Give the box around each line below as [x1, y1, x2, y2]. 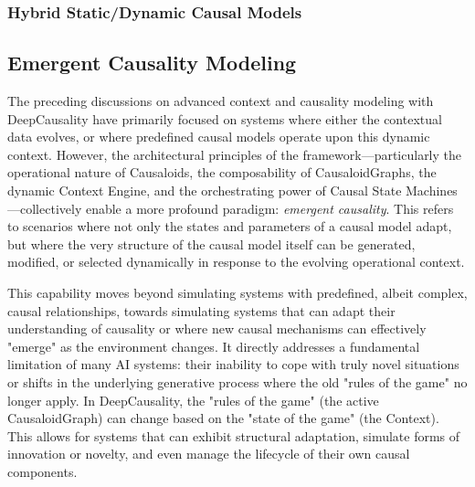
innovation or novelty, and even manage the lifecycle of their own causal [7, 444, 410, 463]
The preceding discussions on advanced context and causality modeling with [7, 91, 434, 111]
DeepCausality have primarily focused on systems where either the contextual [7, 109, 442, 128]
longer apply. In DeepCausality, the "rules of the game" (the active [7, 390, 379, 409]
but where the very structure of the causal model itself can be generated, [7, 234, 416, 253]
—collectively [7, 198, 82, 217]
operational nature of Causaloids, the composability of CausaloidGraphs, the [7, 163, 437, 182]
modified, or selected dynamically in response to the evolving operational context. [7, 252, 465, 271]
